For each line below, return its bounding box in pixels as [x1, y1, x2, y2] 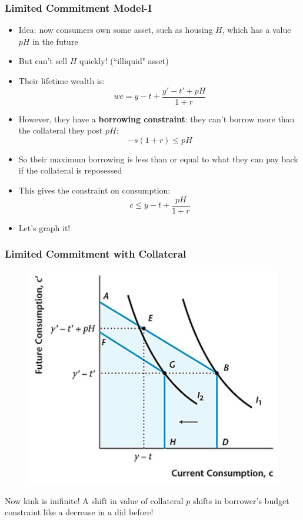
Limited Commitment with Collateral [5, 246, 187, 261]
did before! [114, 506, 154, 518]
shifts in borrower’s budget [192, 494, 289, 506]
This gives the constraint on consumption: [18, 184, 171, 196]
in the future [32, 35, 78, 47]
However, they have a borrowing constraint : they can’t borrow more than [18, 112, 295, 125]
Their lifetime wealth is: [18, 75, 105, 86]
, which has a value [222, 24, 291, 36]
